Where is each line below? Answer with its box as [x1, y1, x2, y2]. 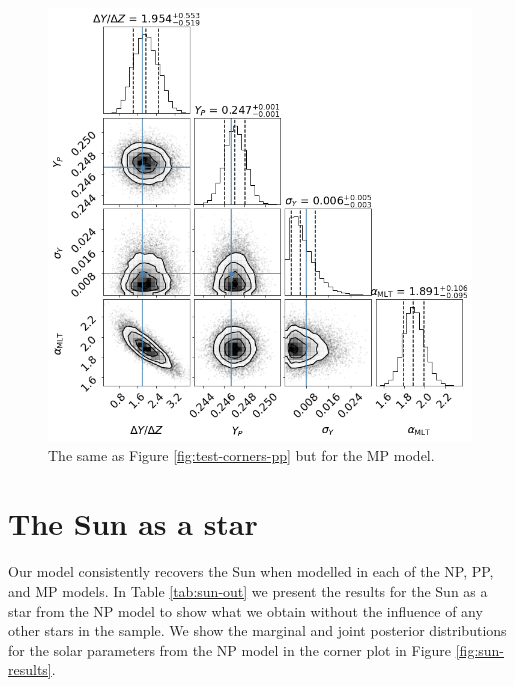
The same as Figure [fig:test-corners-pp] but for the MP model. [48, 444, 435, 465]
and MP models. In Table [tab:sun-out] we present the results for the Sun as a [8, 580, 488, 601]
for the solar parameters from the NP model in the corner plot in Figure [8, 639, 452, 660]
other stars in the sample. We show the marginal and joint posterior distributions [8, 620, 507, 641]
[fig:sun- [455, 639, 505, 660]
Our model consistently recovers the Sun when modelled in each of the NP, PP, [8, 561, 494, 582]
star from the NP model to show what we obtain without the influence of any [8, 600, 483, 621]
